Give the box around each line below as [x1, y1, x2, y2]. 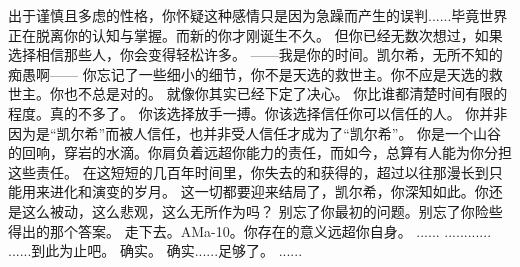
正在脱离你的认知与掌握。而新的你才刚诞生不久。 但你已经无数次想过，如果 [8, 24, 503, 45]
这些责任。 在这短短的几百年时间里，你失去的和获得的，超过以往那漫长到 [8, 161, 489, 182]
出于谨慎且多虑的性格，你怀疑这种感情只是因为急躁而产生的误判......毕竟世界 [8, 5, 508, 25]
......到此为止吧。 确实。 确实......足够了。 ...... [8, 240, 303, 261]
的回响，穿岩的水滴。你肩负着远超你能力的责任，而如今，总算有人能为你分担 [8, 142, 512, 163]
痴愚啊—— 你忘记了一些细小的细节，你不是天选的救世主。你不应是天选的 [8, 63, 489, 84]
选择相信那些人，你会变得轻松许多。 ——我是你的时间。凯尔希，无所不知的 [8, 44, 503, 65]
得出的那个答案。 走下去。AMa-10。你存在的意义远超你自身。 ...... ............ [8, 220, 492, 241]
